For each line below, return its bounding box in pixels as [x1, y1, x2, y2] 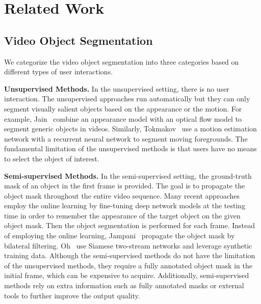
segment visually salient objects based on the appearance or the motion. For [4, 103, 242, 114]
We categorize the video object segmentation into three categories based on [4, 56, 239, 67]
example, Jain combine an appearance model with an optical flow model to [4, 113, 242, 124]
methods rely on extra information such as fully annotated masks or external [4, 280, 244, 291]
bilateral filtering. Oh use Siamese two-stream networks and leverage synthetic [4, 240, 252, 251]
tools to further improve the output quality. [4, 290, 140, 300]
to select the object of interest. [4, 153, 99, 163]
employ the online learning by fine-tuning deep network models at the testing [4, 200, 246, 211]
